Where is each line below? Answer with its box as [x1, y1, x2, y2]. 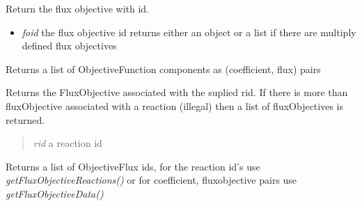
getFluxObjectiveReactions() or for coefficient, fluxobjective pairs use [6, 173, 297, 187]
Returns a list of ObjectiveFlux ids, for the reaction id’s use [6, 159, 260, 173]
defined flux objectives [22, 38, 117, 53]
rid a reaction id [33, 136, 102, 150]
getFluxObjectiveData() [6, 186, 104, 200]
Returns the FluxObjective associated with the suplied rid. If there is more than [6, 85, 348, 100]
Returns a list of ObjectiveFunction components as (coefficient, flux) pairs [6, 61, 321, 76]
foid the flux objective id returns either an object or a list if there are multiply [22, 24, 356, 39]
